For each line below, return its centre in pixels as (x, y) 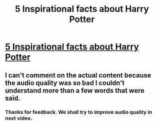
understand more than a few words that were (75, 91)
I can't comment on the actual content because (78, 75)
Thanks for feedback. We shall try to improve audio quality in (79, 112)
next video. (19, 118)
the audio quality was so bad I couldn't (65, 83)
